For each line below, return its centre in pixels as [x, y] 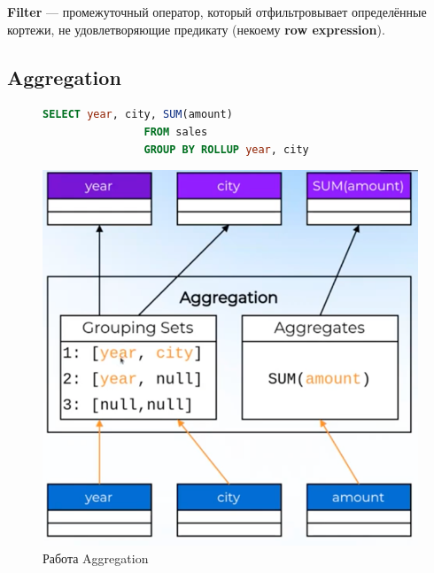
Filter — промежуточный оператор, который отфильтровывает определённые [217, 12]
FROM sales [176, 132]
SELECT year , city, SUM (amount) [138, 115]
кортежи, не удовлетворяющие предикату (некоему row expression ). [196, 29]
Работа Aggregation [96, 558]
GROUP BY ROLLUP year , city [226, 149]
